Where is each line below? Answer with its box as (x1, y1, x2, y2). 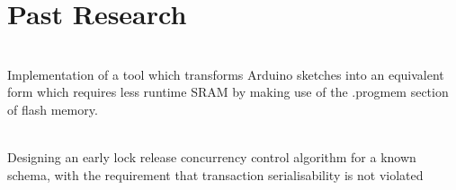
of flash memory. (7, 99, 98, 118)
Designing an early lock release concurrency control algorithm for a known (7, 148, 416, 167)
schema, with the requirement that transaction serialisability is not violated (7, 165, 424, 184)
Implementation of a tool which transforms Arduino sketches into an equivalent (7, 65, 444, 83)
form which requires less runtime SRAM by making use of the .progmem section (7, 82, 449, 101)
